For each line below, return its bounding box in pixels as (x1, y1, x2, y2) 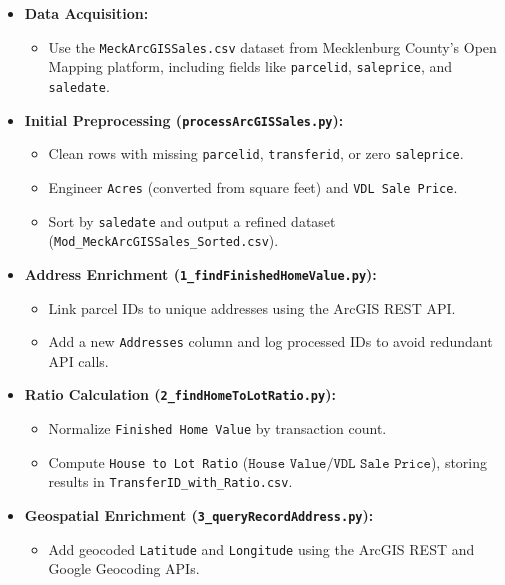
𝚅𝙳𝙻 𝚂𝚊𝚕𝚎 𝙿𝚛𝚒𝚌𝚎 (333, 456, 431, 471)
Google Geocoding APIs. (48, 558, 200, 579)
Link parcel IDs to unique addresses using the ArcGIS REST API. (48, 297, 456, 318)
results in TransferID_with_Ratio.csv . (48, 471, 293, 492)
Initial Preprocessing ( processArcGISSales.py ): (24, 109, 344, 130)
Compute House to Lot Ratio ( (48, 451, 249, 472)
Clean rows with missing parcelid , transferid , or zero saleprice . (48, 143, 464, 164)
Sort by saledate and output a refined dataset (48, 210, 336, 231)
